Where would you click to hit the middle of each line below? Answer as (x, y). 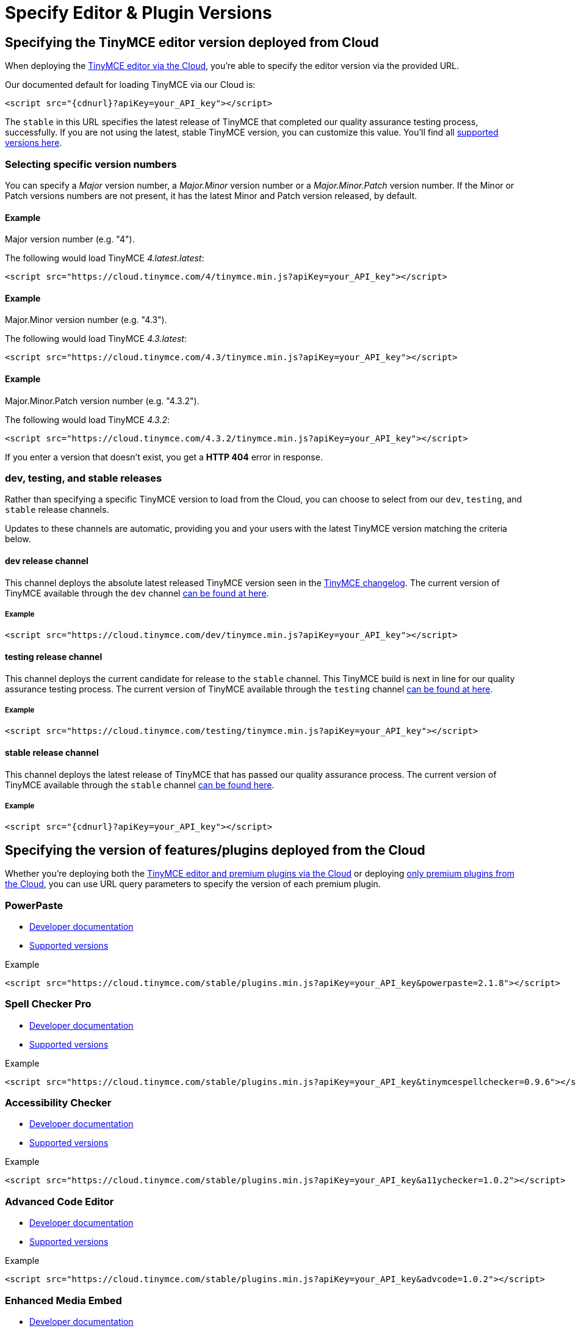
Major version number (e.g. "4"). (70, 239)
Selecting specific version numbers (91, 164)
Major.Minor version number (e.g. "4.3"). (86, 320)
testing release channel (54, 656)
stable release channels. (57, 510)
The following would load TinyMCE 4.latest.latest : (105, 258)
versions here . (34, 143)
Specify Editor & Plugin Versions (139, 13)
